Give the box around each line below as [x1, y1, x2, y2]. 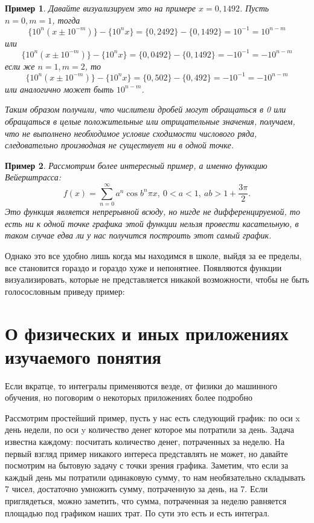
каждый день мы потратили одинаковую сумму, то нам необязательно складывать [5, 470, 306, 483]
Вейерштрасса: [5, 171, 62, 183]
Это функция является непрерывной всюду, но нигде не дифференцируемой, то [5, 205, 300, 218]
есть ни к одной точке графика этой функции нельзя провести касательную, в [5, 217, 299, 229]
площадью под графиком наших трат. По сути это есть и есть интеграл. [5, 506, 270, 519]
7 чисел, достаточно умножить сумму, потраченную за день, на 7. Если [5, 482, 268, 495]
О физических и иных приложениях [5, 320, 289, 345]
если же [5, 59, 35, 72]
